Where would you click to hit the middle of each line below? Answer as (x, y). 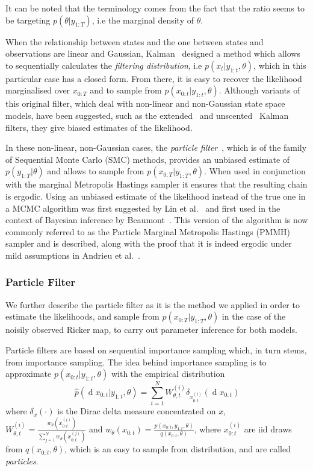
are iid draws (268, 429)
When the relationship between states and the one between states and (135, 41)
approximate (29, 374)
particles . (22, 461)
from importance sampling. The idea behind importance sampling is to (136, 362)
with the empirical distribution (168, 374)
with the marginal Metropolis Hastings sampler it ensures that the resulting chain (156, 184)
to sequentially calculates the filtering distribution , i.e (104, 65)
